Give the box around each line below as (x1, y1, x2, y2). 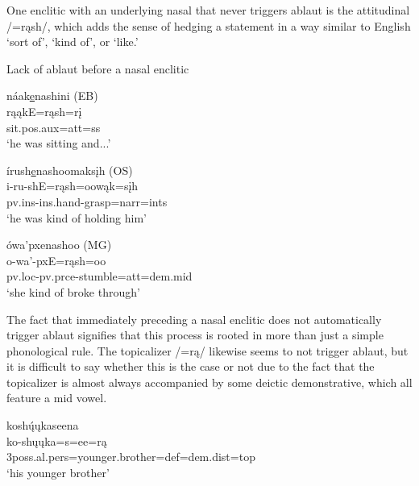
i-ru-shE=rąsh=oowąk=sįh (6, 177, 139, 194)
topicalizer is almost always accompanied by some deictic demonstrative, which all (6, 373, 413, 390)
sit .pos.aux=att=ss (6, 118, 101, 135)
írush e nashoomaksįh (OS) (6, 161, 133, 178)
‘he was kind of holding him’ (6, 209, 147, 226)
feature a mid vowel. (6, 389, 107, 406)
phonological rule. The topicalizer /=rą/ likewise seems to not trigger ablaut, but (6, 342, 409, 359)
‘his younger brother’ (6, 463, 110, 480)
